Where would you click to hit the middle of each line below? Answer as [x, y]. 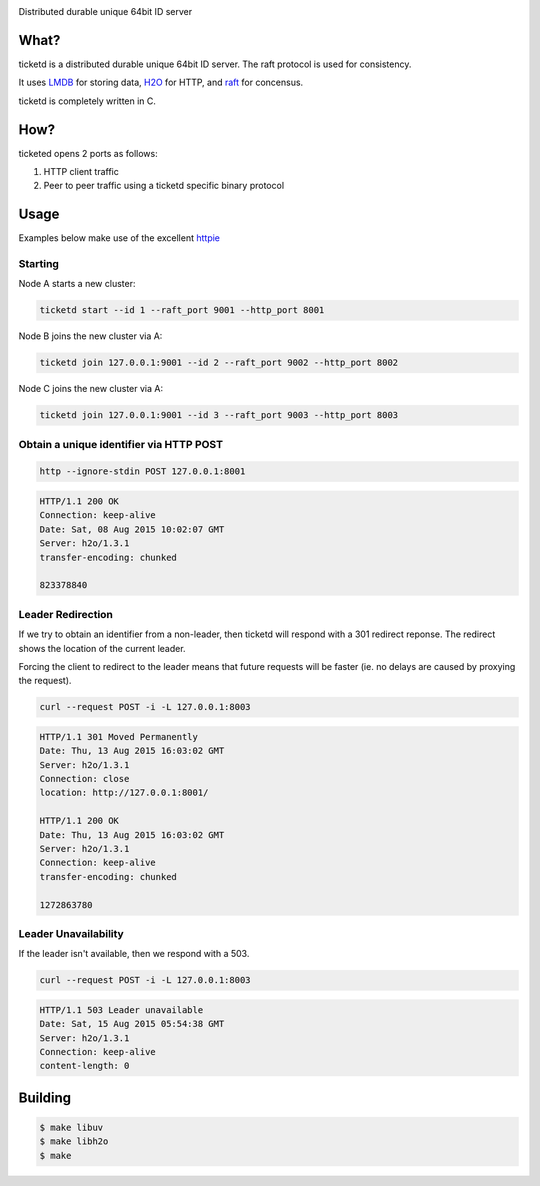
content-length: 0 [84, 1066]
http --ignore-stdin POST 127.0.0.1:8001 [142, 471]
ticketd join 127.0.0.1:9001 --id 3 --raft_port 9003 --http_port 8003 [219, 415]
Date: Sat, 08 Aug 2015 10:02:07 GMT [132, 529]
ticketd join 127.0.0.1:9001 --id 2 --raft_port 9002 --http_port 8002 [219, 363]
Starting [39, 264]
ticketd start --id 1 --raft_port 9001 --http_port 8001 [182, 310]
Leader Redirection [66, 614]
